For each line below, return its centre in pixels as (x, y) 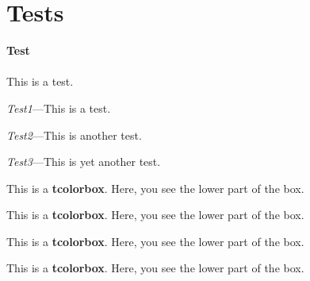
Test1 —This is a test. (59, 108)
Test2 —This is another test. (74, 135)
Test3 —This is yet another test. (84, 162)
